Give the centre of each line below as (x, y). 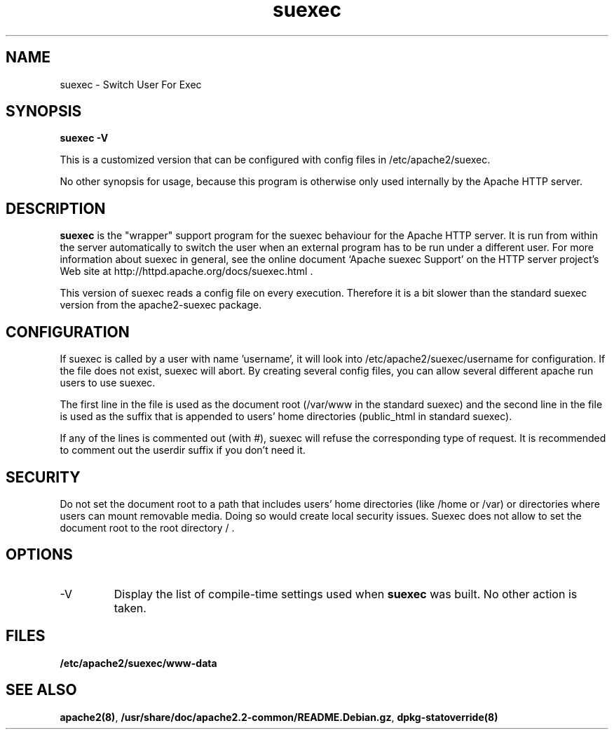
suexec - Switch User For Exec (131, 84)
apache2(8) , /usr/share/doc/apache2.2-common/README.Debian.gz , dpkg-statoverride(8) (279, 717)
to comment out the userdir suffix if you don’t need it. (183, 450)
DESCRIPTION (56, 208)
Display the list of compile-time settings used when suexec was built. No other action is (346, 594)
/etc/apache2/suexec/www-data (138, 663)
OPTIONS (39, 555)
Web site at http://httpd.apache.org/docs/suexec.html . (186, 271)
